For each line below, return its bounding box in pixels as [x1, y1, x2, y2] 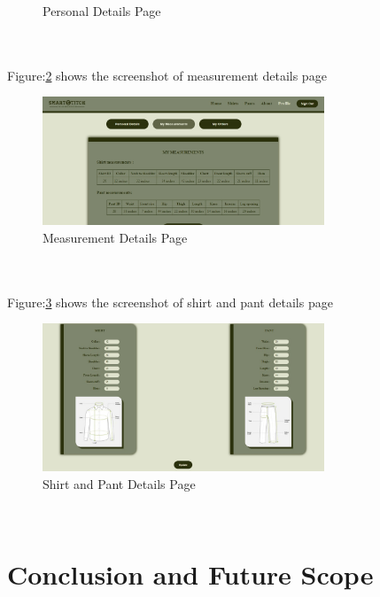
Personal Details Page [43, 2, 161, 19]
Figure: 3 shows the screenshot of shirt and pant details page [7, 292, 333, 311]
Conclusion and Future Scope [7, 556, 374, 593]
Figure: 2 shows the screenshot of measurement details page [7, 66, 327, 84]
